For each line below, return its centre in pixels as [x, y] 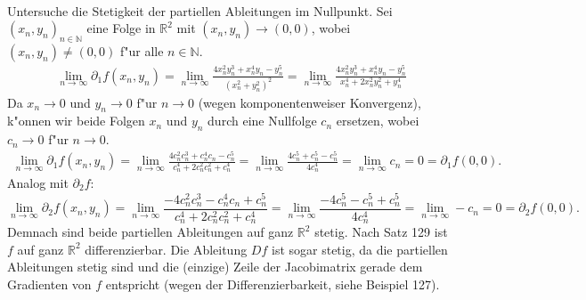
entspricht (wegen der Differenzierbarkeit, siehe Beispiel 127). [273, 284]
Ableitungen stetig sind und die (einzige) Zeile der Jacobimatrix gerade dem [215, 267]
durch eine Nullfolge [262, 121]
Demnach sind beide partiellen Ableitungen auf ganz [151, 232]
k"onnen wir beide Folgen [76, 121]
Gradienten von [49, 284]
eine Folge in [121, 28]
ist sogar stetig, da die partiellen [359, 249]
